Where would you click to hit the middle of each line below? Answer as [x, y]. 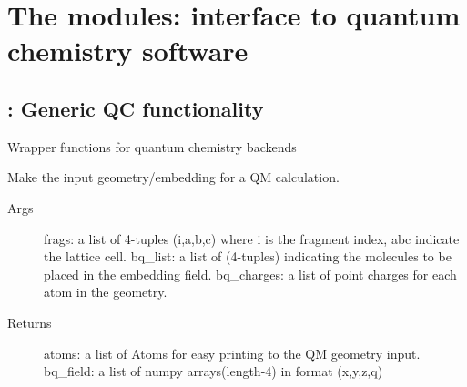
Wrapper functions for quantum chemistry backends [152, 146]
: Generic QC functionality [136, 108]
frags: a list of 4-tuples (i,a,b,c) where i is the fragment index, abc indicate [252, 238]
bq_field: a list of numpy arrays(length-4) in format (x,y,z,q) [213, 371]
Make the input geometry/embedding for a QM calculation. [173, 177]
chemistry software [128, 51]
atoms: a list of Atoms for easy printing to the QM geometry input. [232, 353]
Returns [30, 322]
